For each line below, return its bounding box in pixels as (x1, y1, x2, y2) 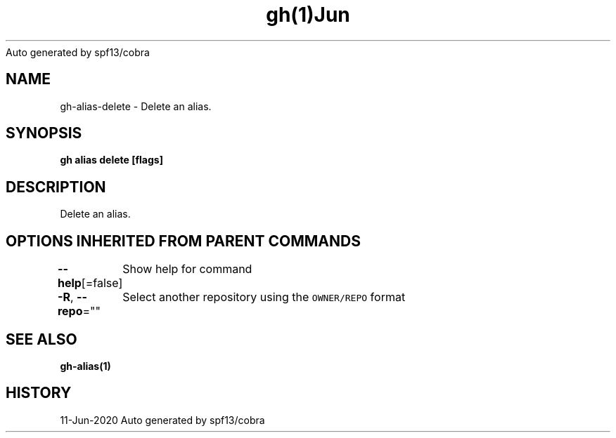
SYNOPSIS (6, 124, 82, 142)
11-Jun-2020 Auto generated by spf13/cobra (60, 413, 265, 426)
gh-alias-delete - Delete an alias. (60, 100, 212, 112)
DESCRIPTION (6, 178, 106, 196)
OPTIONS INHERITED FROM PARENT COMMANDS (6, 232, 361, 250)
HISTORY (6, 384, 72, 402)
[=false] (81, 276, 123, 291)
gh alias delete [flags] (60, 154, 163, 166)
